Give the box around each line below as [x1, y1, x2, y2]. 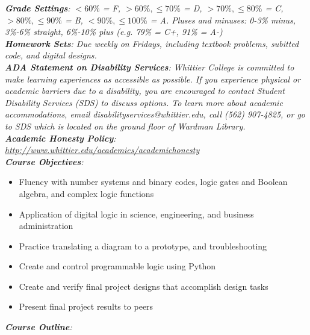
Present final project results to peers [19, 300, 153, 313]
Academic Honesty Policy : [5, 131, 116, 144]
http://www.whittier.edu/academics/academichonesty [5, 143, 200, 156]
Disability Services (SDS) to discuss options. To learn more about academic [5, 96, 283, 108]
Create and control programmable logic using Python [19, 260, 216, 272]
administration [19, 219, 73, 232]
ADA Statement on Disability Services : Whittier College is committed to [5, 60, 294, 73]
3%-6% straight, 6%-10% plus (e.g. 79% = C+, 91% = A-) [5, 25, 223, 38]
